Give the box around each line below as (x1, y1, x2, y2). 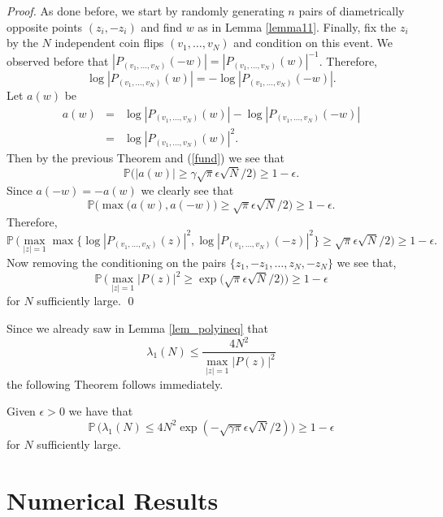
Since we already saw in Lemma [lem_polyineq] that (7, 319, 268, 336)
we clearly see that (141, 181, 234, 198)
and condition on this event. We (233, 34, 393, 51)
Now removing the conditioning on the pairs (7, 254, 227, 271)
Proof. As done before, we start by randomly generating (7, 2, 284, 19)
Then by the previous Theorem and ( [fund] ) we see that (7, 149, 285, 166)
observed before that (7, 52, 109, 69)
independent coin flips (54, 34, 164, 51)
